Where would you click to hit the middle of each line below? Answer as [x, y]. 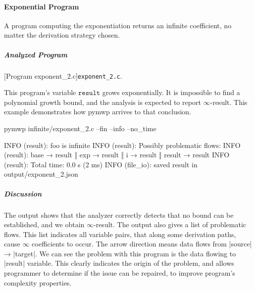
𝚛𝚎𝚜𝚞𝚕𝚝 [89, 93]
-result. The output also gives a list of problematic [170, 224]
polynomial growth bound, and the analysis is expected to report [102, 102]
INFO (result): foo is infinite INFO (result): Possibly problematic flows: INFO [122, 145]
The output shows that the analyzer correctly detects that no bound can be [119, 215]
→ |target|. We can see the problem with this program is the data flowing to [120, 253]
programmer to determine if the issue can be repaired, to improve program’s [120, 273]
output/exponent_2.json [41, 174]
